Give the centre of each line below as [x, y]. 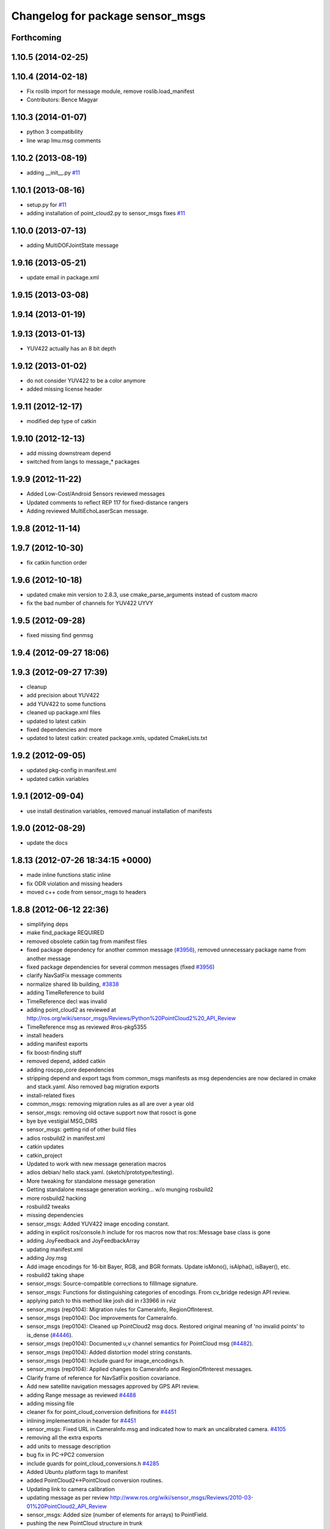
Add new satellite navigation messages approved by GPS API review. [113, 1386]
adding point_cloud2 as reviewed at [71, 1010]
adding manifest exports [57, 1044]
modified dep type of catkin [61, 421]
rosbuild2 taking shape [56, 1275]
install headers [45, 1035]
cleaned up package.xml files [64, 713]
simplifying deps [47, 924]
